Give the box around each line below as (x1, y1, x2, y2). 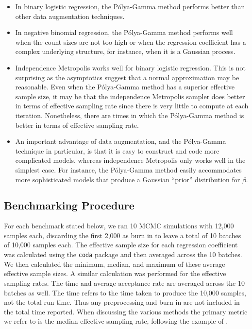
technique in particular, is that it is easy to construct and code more (15, 145, 219, 156)
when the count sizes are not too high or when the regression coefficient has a (15, 36, 246, 47)
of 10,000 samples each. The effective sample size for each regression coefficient (4, 240, 238, 250)
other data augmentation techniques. (15, 11, 125, 21)
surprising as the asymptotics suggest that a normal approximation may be (15, 72, 239, 82)
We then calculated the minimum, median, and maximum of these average (4, 259, 225, 269)
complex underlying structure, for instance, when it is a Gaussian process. (15, 46, 235, 56)
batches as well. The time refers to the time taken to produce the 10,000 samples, (4, 287, 246, 297)
